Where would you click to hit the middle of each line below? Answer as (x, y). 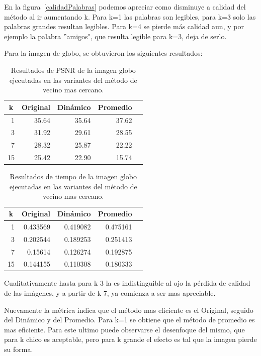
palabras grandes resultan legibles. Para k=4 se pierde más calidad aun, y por (124, 26)
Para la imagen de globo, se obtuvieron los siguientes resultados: (103, 53)
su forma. (19, 349)
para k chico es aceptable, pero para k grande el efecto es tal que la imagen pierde (130, 339)
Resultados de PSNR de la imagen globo (73, 70)
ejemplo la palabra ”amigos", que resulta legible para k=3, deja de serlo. (115, 36)
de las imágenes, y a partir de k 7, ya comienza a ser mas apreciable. (110, 293)
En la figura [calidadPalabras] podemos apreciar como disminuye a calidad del (125, 7)
